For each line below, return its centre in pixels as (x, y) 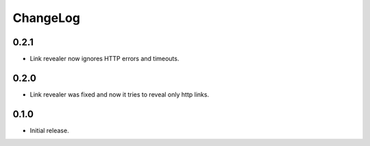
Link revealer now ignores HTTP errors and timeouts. (104, 59)
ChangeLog (46, 18)
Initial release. (49, 130)
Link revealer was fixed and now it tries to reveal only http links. (119, 94)
